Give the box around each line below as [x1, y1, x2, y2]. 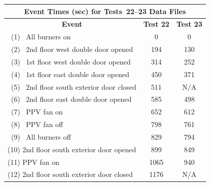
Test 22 [143, 19, 170, 29]
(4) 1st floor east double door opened [11, 69, 129, 79]
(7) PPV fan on [11, 106, 63, 117]
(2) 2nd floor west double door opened [11, 44, 133, 54]
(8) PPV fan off [11, 119, 63, 130]
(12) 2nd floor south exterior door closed [8, 169, 133, 179]
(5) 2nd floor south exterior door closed [11, 81, 137, 92]
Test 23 [176, 19, 202, 29]
